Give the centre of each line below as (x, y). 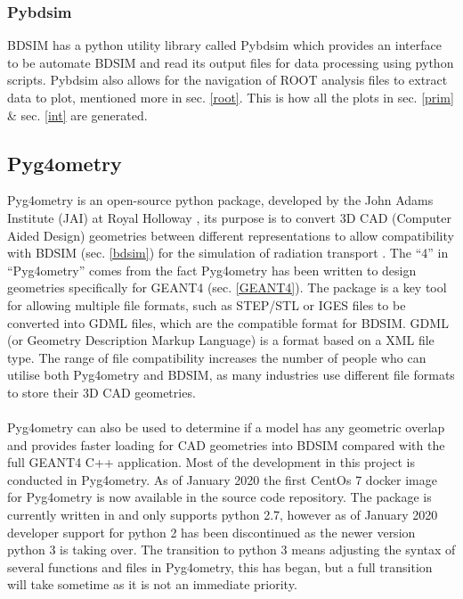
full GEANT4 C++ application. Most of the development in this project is (211, 462)
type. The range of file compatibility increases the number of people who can (217, 357)
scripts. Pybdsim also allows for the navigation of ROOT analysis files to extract (227, 80)
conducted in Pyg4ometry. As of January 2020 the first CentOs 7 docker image (222, 479)
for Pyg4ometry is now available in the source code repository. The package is (219, 497)
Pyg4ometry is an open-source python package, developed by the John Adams (220, 200)
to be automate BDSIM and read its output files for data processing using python (231, 62)
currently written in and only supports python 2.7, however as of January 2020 (223, 515)
